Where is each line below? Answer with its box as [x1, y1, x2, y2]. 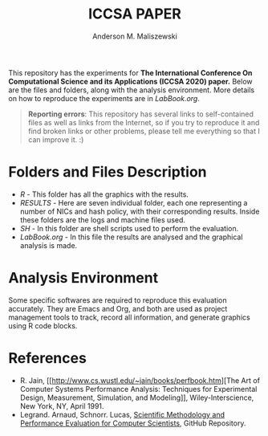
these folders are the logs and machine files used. [19, 214, 186, 225]
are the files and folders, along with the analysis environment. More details [8, 85, 255, 95]
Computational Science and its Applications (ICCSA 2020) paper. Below [8, 76, 253, 86]
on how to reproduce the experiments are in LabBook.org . [8, 93, 201, 103]
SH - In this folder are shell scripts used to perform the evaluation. [19, 223, 239, 233]
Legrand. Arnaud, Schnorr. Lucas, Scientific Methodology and [19, 410, 225, 419]
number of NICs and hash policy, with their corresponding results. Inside [19, 206, 260, 216]
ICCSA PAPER [87, 5, 182, 23]
